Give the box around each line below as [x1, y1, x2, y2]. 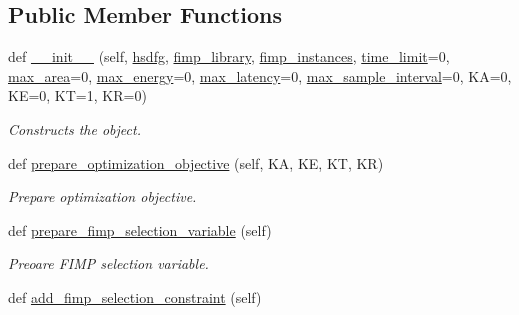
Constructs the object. [8, 118, 141, 139]
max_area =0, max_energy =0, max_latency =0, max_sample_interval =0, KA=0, [8, 65, 512, 86]
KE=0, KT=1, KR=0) [8, 85, 147, 106]
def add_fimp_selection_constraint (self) [8, 286, 262, 307]
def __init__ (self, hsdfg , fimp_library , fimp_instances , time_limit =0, [8, 46, 450, 67]
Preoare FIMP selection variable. [8, 253, 209, 274]
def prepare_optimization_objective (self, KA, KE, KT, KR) [8, 152, 384, 173]
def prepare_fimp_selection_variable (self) [8, 219, 272, 240]
